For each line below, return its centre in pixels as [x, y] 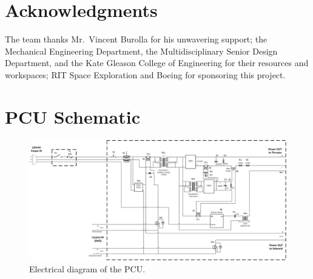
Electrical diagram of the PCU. [87, 268]
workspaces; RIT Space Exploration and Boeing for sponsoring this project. [145, 74]
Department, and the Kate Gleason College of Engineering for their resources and [157, 63]
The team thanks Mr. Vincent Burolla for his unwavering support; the [136, 39]
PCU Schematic [72, 116]
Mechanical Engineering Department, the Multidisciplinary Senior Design [141, 51]
